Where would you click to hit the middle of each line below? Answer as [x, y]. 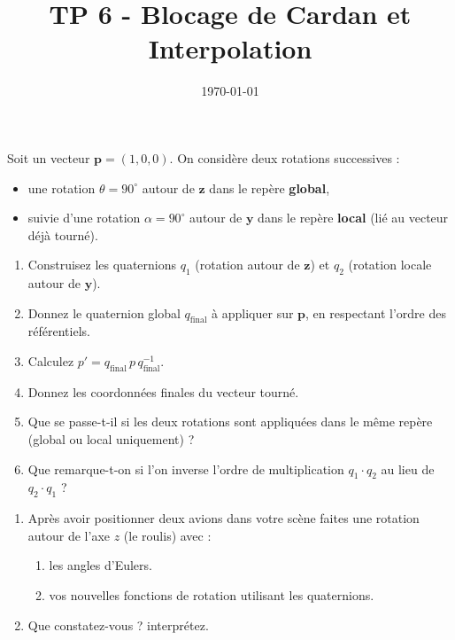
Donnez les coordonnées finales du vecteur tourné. [163, 391]
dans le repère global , [270, 187]
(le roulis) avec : [167, 535]
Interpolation [230, 48]
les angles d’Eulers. [100, 565]
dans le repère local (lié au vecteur [353, 218]
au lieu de [408, 468]
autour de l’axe [69, 535]
